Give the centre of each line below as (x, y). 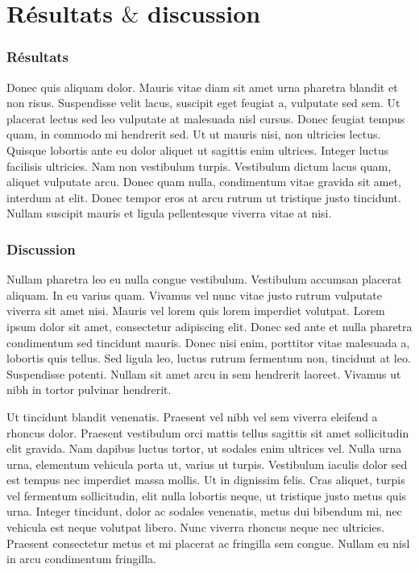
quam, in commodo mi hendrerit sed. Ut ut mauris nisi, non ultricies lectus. (194, 134)
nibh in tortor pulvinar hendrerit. (89, 390)
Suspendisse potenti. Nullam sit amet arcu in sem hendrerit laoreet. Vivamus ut (204, 373)
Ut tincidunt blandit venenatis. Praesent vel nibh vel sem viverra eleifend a (192, 416)
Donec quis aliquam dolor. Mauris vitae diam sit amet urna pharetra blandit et (202, 87)
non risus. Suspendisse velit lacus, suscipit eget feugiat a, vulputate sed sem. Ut (203, 103)
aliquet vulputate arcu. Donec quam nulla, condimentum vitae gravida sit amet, (204, 182)
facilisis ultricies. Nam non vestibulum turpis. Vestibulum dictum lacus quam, (199, 166)
